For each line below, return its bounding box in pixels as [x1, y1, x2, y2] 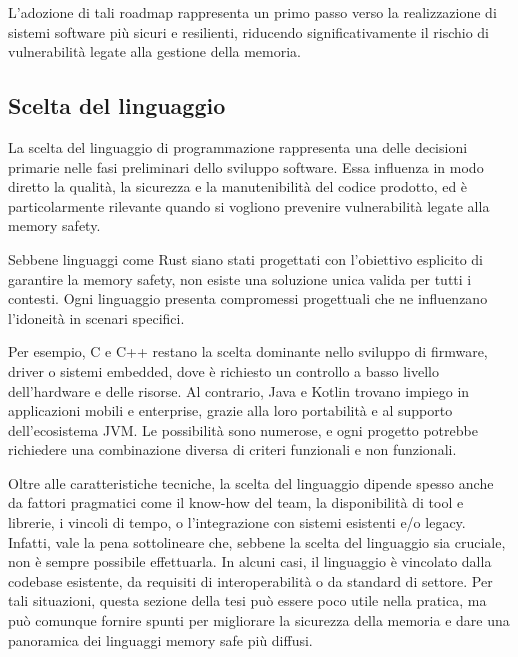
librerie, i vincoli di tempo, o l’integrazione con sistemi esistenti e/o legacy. [8, 512, 466, 533]
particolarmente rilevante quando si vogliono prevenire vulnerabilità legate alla [8, 195, 490, 216]
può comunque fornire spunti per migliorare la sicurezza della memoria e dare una [8, 610, 510, 631]
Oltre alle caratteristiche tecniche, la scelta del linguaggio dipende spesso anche [8, 472, 494, 493]
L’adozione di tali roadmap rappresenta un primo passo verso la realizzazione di [8, 2, 497, 22]
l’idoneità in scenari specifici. [8, 307, 185, 328]
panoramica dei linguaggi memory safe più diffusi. [8, 629, 313, 650]
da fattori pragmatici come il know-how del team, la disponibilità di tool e [8, 492, 464, 513]
